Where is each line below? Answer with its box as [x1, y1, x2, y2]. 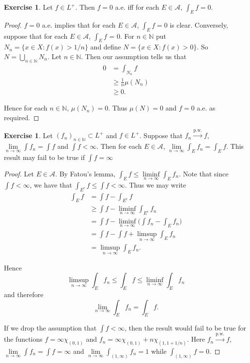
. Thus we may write [125, 179, 186, 189]
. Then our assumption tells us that [81, 51, 187, 61]
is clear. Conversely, [170, 19, 228, 30]
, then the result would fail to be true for [125, 323, 246, 333]
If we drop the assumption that [4, 323, 97, 333]
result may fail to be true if [4, 152, 85, 162]
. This [226, 141, 244, 151]
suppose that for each [4, 31, 68, 41]
